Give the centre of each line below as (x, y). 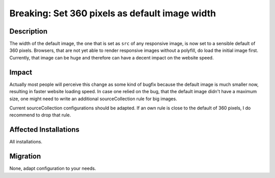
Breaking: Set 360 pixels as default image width (113, 13)
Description (29, 31)
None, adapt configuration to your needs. (53, 168)
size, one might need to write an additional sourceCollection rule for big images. (93, 99)
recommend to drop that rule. (40, 115)
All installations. (26, 142)
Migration (25, 156)
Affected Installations (45, 130)
